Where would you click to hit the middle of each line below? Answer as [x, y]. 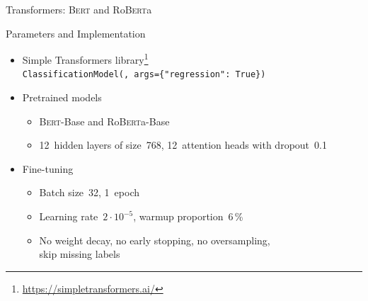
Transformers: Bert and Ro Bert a [79, 9]
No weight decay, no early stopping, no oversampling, [155, 240]
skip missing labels [80, 254]
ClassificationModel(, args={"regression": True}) [144, 75]
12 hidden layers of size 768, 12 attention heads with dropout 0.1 [183, 145]
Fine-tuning [48, 168]
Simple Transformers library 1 [85, 58]
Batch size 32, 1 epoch [90, 192]
